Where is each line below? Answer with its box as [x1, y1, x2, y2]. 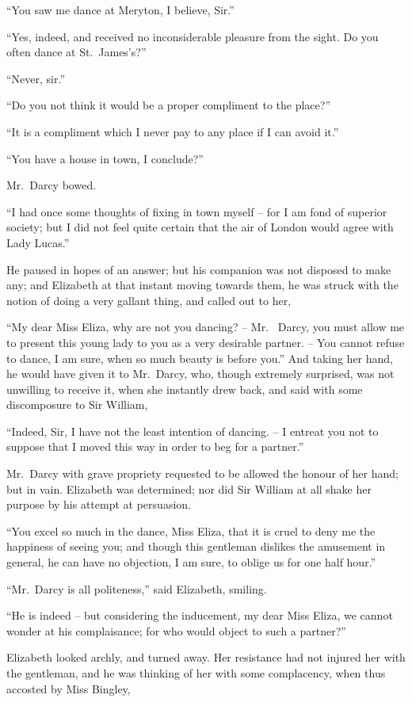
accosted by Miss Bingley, [6, 680, 131, 696]
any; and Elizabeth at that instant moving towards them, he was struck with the [6, 277, 399, 293]
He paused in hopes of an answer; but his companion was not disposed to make [6, 261, 391, 277]
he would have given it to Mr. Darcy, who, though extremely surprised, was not [6, 365, 395, 382]
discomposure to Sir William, [6, 396, 148, 413]
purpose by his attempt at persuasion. [6, 496, 191, 513]
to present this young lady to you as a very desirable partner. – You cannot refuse [6, 334, 405, 350]
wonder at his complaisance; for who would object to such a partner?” [6, 622, 346, 639]
